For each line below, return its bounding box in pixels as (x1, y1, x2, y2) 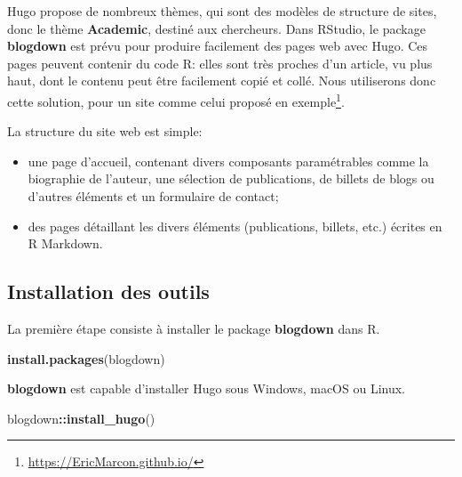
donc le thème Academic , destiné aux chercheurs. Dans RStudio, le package (7, 19, 426, 37)
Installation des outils (7, 278, 210, 305)
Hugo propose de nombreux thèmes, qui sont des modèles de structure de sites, (7, 2, 437, 20)
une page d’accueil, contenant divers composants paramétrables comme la (28, 151, 429, 170)
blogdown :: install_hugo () (7, 408, 155, 427)
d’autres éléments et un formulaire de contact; (28, 187, 279, 205)
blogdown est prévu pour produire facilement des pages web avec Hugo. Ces (7, 36, 428, 55)
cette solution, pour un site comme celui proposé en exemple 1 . (7, 89, 345, 110)
